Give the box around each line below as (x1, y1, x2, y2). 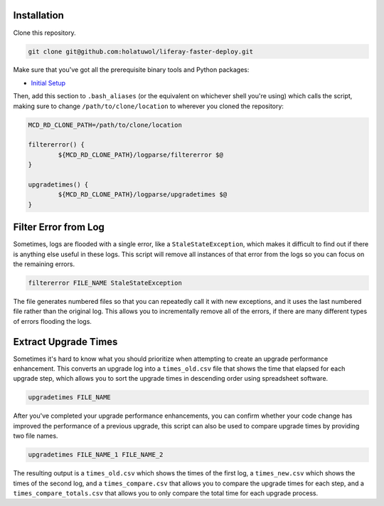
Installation (13, 9, 64, 21)
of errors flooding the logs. (13, 317, 92, 325)
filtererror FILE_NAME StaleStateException (28, 279, 183, 288)
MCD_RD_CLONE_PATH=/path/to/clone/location (28, 121, 183, 129)
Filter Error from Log (13, 221, 105, 233)
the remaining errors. (13, 260, 75, 268)
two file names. (13, 431, 58, 441)
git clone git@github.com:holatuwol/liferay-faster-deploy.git (28, 47, 254, 56)
